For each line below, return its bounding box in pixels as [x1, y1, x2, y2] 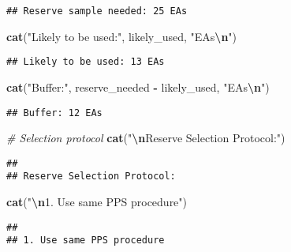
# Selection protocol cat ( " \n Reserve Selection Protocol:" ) [6, 130, 285, 146]
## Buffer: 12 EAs [6, 107, 103, 118]
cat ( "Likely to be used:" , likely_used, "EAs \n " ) [6, 28, 237, 44]
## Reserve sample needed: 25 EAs [6, 6, 188, 17]
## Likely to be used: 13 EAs [6, 56, 165, 68]
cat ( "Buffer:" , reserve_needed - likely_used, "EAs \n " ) [6, 78, 270, 95]
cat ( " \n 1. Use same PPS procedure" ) [6, 194, 188, 210]
